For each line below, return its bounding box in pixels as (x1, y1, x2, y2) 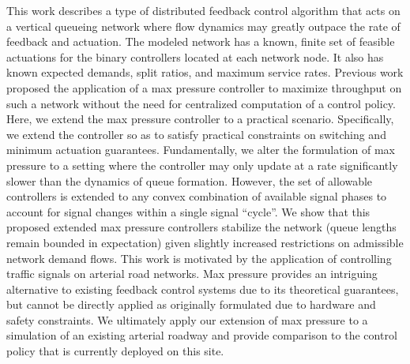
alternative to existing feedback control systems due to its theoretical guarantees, (6, 280, 399, 297)
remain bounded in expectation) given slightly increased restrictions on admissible (6, 234, 404, 250)
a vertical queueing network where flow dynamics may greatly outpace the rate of (6, 17, 401, 34)
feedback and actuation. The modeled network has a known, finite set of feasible (6, 33, 395, 50)
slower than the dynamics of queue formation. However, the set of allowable (6, 172, 373, 189)
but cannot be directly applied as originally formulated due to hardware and (6, 296, 376, 313)
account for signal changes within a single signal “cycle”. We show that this (6, 203, 371, 220)
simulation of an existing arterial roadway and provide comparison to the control (6, 327, 397, 343)
